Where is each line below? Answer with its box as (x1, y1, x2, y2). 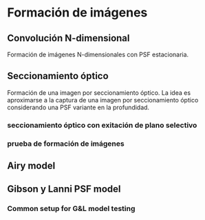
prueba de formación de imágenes (7, 139, 125, 148)
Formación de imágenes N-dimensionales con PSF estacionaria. (7, 50, 189, 58)
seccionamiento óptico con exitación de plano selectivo (7, 120, 197, 130)
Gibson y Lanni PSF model (7, 184, 122, 195)
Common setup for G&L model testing (7, 204, 136, 214)
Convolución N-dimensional (7, 32, 130, 44)
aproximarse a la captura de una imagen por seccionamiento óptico (7, 96, 199, 104)
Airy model (7, 160, 56, 172)
